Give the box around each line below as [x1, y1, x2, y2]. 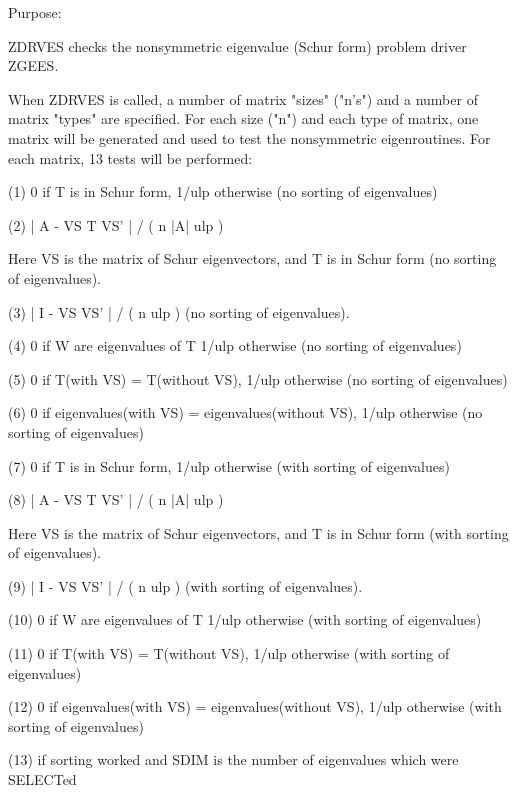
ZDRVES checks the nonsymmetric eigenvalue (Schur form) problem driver [8, 35, 467, 56]
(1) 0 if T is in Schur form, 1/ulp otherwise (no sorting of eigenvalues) [8, 181, 438, 202]
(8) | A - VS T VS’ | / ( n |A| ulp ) [8, 489, 224, 510]
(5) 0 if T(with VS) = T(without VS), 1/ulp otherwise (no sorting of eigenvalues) [8, 368, 508, 389]
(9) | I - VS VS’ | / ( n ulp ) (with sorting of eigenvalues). [8, 575, 363, 596]
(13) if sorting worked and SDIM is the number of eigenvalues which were [8, 749, 459, 770]
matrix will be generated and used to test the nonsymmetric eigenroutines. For [8, 127, 491, 148]
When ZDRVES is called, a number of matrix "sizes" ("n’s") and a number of [8, 88, 478, 109]
